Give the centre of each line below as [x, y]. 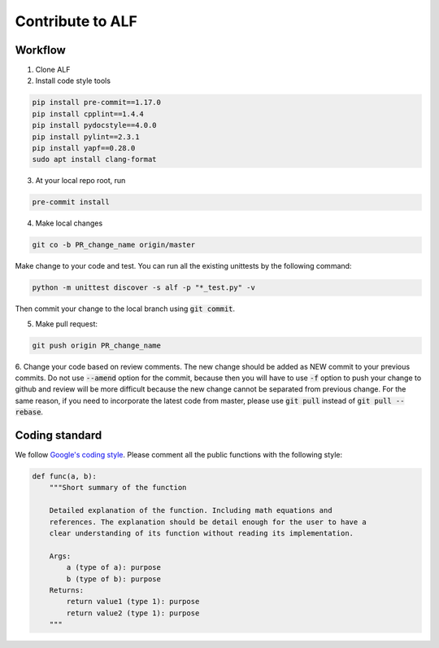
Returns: [67, 590]
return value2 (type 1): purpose [133, 613]
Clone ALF [53, 70]
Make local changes [69, 223]
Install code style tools [73, 81]
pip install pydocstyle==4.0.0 [95, 125]
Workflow [41, 50]
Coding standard [59, 436]
